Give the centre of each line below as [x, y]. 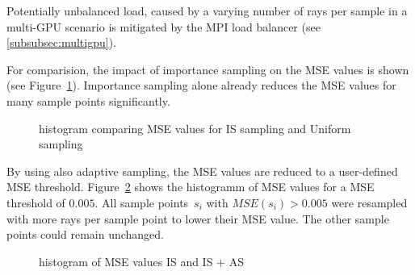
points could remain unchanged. [85, 234]
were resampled [369, 202]
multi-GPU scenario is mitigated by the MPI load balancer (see [163, 26]
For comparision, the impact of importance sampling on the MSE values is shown [208, 69]
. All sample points [142, 202]
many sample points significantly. [88, 100]
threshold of [36, 202]
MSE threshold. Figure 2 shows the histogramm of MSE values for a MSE [191, 187]
